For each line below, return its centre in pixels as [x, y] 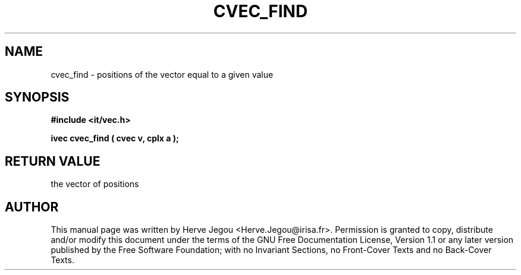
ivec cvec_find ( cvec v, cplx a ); [115, 138]
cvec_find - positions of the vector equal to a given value [162, 74]
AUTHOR [32, 207]
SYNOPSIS [37, 97]
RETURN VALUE [53, 161]
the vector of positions [95, 184]
